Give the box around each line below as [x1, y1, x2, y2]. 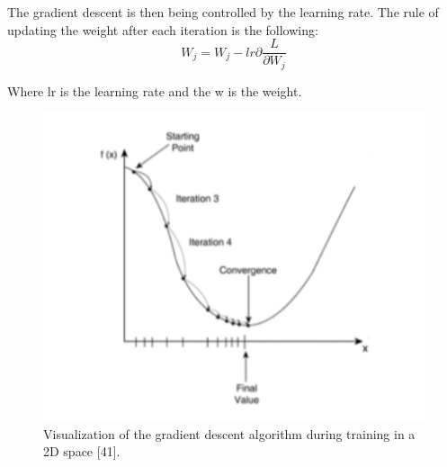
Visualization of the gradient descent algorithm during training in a [43, 424, 416, 443]
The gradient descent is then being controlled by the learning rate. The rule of [7, 3, 439, 21]
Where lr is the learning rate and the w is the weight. [7, 81, 302, 100]
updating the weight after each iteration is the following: [7, 20, 318, 39]
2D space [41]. [43, 442, 121, 461]
